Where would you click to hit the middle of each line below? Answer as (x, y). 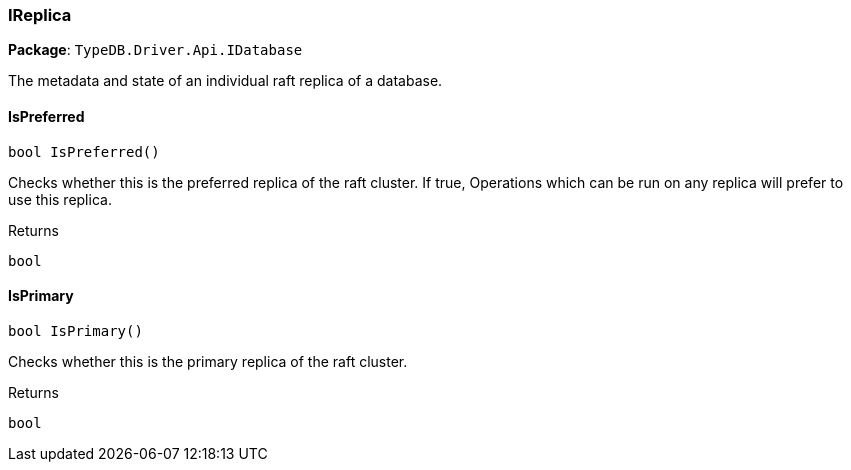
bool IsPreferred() (84, 151)
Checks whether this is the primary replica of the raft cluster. (208, 361)
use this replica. (60, 199)
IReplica (40, 15)
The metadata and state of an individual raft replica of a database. (225, 81)
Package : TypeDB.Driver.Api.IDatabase (155, 50)
